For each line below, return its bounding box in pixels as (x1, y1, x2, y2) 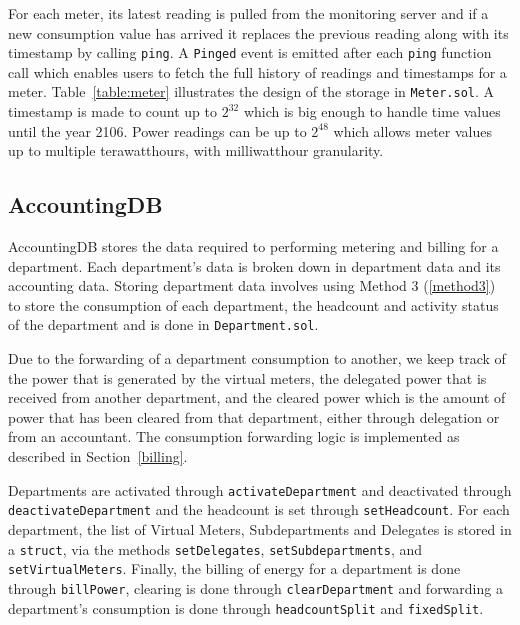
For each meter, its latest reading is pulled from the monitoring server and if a (8, 3, 489, 23)
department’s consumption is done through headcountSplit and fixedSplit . (8, 597, 484, 618)
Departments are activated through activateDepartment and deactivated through (8, 479, 512, 500)
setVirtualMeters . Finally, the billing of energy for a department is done (8, 558, 461, 579)
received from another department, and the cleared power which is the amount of (8, 387, 506, 408)
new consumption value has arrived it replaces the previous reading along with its (8, 22, 509, 43)
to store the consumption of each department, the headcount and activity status (8, 294, 499, 315)
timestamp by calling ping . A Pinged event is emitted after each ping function (8, 42, 492, 63)
